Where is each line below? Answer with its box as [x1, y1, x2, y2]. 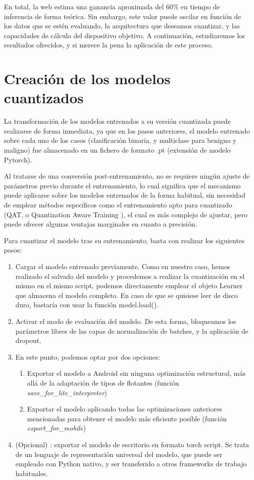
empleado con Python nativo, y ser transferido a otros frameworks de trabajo [15, 458, 247, 469]
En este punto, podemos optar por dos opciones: [15, 351, 160, 362]
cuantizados [4, 88, 84, 108]
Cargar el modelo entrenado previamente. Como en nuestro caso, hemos [15, 261, 231, 271]
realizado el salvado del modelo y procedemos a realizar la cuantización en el [15, 271, 245, 281]
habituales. [15, 468, 48, 478]
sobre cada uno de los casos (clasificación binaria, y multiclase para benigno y [4, 135, 236, 145]
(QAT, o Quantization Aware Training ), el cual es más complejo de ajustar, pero [4, 209, 248, 219]
